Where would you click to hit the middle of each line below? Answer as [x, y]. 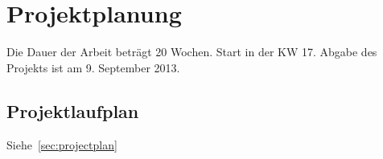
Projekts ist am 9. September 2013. [93, 67]
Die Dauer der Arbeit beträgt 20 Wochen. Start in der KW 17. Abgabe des [192, 52]
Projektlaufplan [73, 110]
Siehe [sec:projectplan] [62, 144]
